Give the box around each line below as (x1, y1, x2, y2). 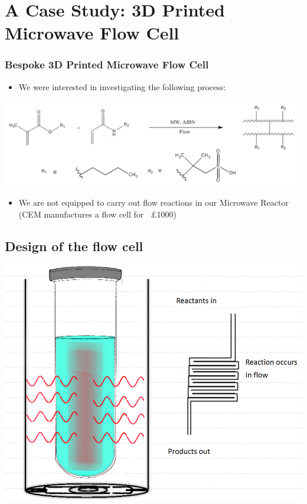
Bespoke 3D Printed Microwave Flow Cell (5, 57, 209, 72)
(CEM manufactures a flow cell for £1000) (18, 207, 177, 220)
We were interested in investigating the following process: (18, 80, 226, 93)
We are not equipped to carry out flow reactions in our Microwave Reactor (18, 196, 289, 208)
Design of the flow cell (5, 236, 143, 255)
